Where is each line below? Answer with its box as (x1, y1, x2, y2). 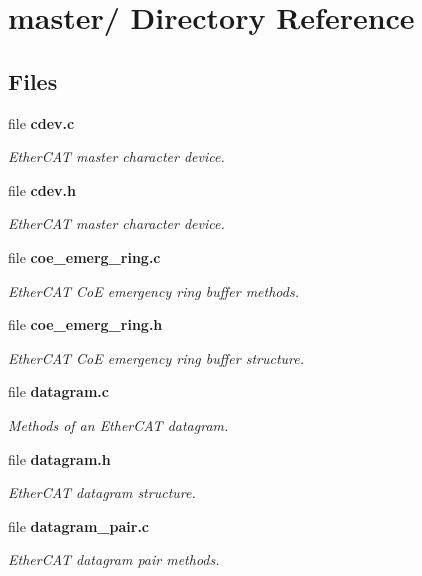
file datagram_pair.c (8, 515, 150, 536)
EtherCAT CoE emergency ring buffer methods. (8, 280, 299, 301)
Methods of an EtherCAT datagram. (8, 414, 229, 435)
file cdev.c (8, 112, 75, 133)
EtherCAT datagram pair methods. (8, 549, 220, 570)
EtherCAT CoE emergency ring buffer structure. (8, 347, 305, 368)
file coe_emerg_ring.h (8, 314, 163, 335)
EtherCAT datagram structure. (8, 482, 196, 503)
